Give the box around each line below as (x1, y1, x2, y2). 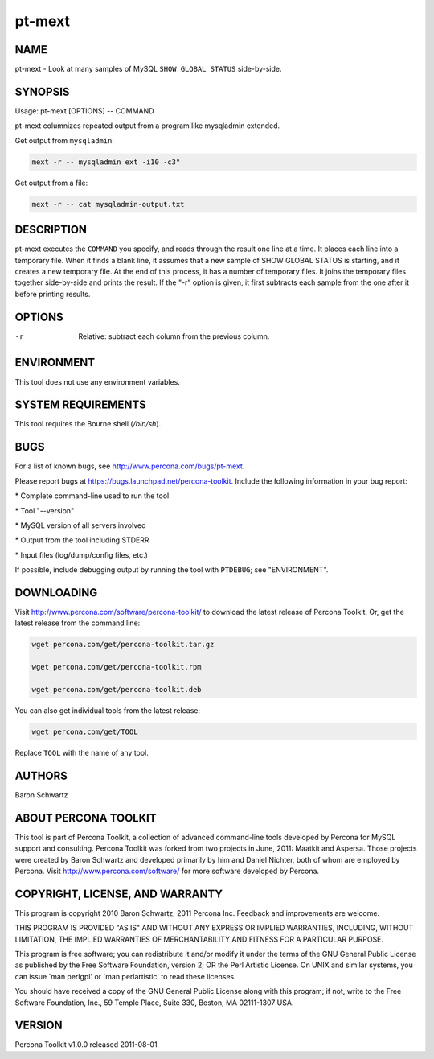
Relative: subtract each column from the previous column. (78, 331, 270, 341)
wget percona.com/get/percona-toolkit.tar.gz (31, 640, 215, 649)
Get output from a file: (14, 178, 88, 187)
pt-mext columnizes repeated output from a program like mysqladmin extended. (14, 121, 280, 130)
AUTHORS (14, 768, 68, 782)
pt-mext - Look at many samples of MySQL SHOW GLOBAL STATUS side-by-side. (14, 64, 282, 74)
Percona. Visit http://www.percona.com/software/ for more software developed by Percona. (14, 866, 320, 876)
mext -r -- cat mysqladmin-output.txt (31, 200, 185, 208)
